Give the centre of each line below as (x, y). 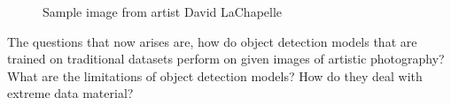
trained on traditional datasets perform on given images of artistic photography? (226, 59)
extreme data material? (70, 93)
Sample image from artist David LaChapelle (163, 11)
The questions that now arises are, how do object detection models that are (212, 41)
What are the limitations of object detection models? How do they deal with (215, 75)
